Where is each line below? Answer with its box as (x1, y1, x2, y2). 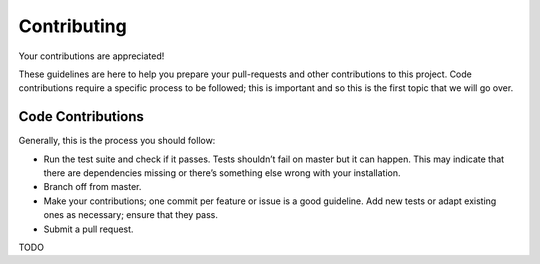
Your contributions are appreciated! (18, 50, 165, 62)
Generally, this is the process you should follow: (18, 135, 216, 147)
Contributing (18, 15, 127, 37)
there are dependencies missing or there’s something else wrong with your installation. (43, 167, 401, 179)
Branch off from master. (43, 181, 142, 193)
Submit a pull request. (43, 223, 134, 235)
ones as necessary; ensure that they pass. (43, 209, 219, 221)
